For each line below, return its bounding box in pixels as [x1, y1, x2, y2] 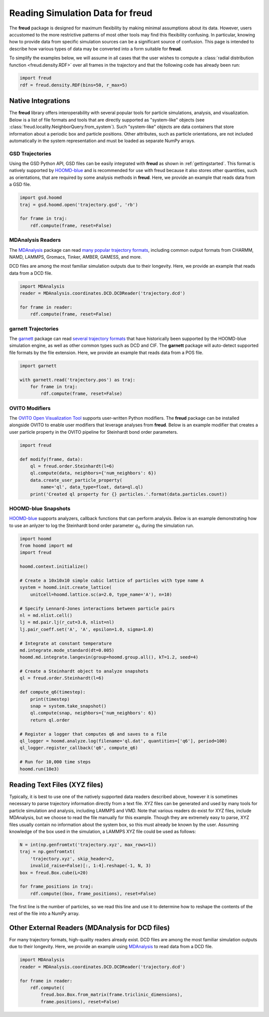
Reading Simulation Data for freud [9, 7, 153, 18]
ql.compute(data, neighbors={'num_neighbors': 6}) [30, 470, 156, 476]
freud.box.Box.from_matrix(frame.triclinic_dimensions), [40, 992, 183, 998]
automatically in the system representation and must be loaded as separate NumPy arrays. [9, 138, 195, 144]
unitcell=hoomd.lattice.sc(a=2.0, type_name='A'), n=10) [30, 591, 172, 597]
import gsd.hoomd [19, 195, 62, 200]
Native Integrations [9, 97, 71, 105]
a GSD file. [9, 181, 31, 187]
